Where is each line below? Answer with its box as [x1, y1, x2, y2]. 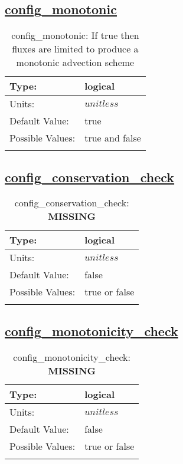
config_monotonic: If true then [11, 28, 139, 42]
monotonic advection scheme [16, 55, 135, 70]
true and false [84, 131, 141, 145]
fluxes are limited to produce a [12, 42, 139, 56]
